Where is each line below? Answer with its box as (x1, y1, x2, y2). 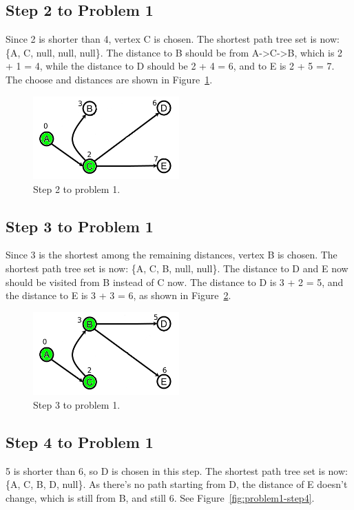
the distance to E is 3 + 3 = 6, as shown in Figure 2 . (6, 288, 231, 303)
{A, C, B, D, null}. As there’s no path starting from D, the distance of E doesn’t (6, 477, 348, 491)
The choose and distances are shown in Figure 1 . (6, 72, 213, 86)
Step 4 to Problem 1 (6, 431, 154, 452)
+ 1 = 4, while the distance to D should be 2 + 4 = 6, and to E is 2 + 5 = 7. (6, 59, 335, 73)
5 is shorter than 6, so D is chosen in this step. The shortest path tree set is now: (6, 463, 348, 478)
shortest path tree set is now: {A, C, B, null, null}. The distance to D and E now (6, 261, 348, 276)
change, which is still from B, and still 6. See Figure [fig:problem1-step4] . (6, 490, 315, 504)
